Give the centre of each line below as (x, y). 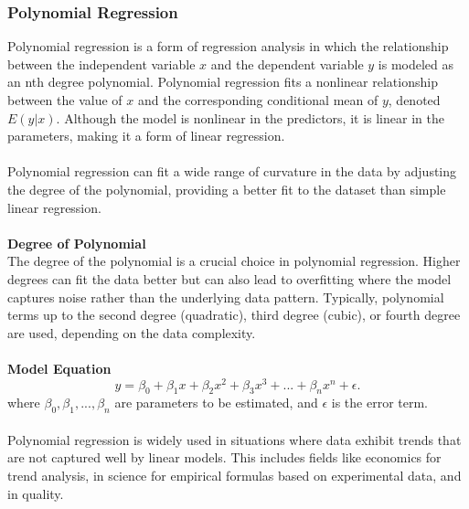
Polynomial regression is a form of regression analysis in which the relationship (228, 46)
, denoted (414, 100)
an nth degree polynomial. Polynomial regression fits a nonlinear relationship (223, 82)
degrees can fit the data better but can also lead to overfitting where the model (229, 278)
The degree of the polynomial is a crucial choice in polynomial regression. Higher (234, 261)
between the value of (65, 100)
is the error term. (379, 403)
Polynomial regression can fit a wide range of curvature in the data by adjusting (232, 171)
